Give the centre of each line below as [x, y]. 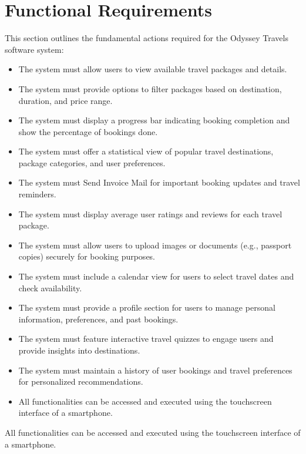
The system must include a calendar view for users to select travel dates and [156, 276]
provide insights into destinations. [79, 350]
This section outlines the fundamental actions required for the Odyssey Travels [147, 38]
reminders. [37, 194]
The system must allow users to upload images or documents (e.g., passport [155, 245]
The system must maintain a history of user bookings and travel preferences [155, 370]
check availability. [50, 287]
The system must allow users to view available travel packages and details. [153, 69]
